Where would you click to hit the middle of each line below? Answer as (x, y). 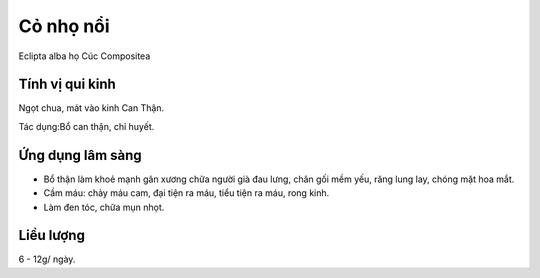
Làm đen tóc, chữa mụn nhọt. (104, 207)
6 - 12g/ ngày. (47, 259)
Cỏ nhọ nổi (64, 26)
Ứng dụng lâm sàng (80, 155)
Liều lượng (51, 235)
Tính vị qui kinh (67, 84)
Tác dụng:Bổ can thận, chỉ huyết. (86, 126)
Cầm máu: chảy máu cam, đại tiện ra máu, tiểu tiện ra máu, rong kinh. (186, 193)
